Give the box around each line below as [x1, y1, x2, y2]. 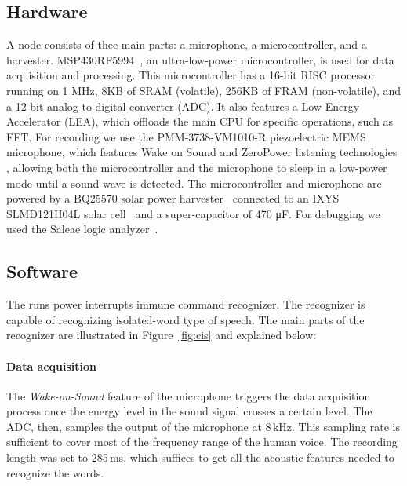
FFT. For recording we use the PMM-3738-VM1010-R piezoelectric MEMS [6, 128, 366, 144]
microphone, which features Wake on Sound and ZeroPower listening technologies [6, 144, 398, 160]
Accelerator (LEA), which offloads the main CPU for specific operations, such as [6, 113, 394, 130]
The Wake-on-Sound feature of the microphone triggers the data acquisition [6, 387, 371, 404]
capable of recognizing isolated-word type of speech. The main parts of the [6, 311, 365, 327]
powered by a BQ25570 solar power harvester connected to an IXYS [6, 190, 340, 206]
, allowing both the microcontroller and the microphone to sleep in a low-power [6, 159, 387, 175]
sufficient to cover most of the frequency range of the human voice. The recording [6, 433, 398, 450]
